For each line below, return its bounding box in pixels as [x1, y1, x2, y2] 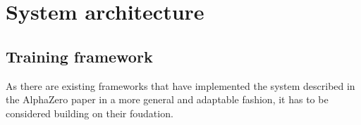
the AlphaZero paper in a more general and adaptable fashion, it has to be [6, 92, 329, 107]
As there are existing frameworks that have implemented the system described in [6, 78, 355, 93]
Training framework [6, 45, 153, 67]
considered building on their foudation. [6, 105, 173, 120]
